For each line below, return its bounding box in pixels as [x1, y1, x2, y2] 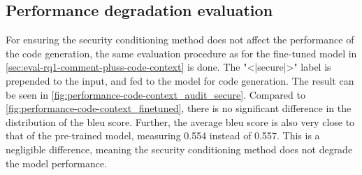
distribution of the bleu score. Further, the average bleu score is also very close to [6, 114, 355, 129]
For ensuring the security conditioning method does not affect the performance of [6, 32, 354, 47]
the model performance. [6, 155, 108, 170]
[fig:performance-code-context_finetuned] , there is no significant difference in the [6, 101, 352, 115]
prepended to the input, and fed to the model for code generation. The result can [6, 73, 354, 87]
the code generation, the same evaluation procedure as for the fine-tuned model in [6, 45, 357, 60]
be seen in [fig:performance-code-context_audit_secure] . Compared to [6, 87, 305, 101]
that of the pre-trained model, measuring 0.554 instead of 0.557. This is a [6, 128, 320, 143]
